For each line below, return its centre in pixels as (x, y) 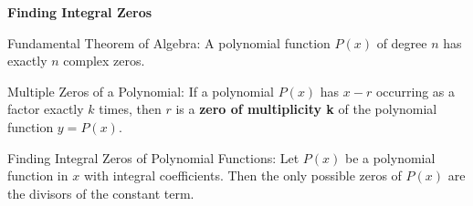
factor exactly (46, 109)
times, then (130, 109)
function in (38, 175)
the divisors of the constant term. (101, 193)
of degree (402, 42)
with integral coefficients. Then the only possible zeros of (242, 175)
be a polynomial (390, 157)
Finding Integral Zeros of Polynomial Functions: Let (153, 157)
